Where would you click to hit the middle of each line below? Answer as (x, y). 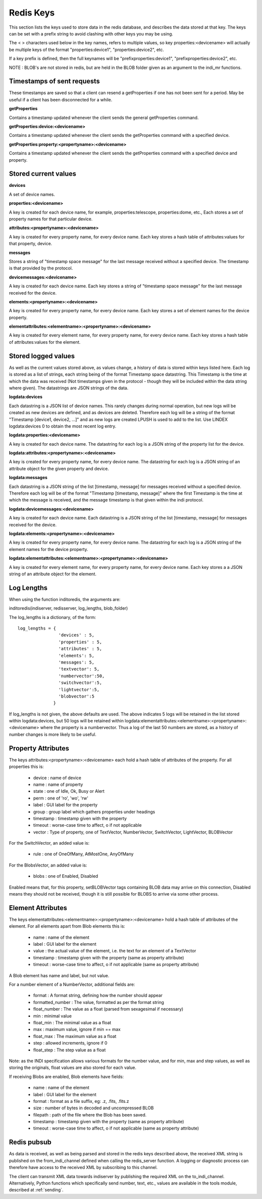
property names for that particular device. (51, 219)
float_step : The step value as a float (70, 1050)
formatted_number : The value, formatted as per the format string (99, 1002)
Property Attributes (39, 748)
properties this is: (26, 766)
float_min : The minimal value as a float (72, 1023)
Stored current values (42, 174)
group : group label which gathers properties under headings (94, 812)
